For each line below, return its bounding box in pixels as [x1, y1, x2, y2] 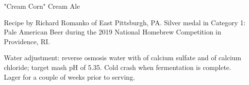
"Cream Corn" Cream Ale [4, 1, 80, 11]
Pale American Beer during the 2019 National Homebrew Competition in [4, 27, 221, 37]
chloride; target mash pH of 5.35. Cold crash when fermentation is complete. [4, 62, 232, 72]
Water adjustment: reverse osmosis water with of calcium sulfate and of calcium [4, 52, 242, 63]
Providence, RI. [4, 36, 50, 46]
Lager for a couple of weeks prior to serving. [4, 71, 135, 82]
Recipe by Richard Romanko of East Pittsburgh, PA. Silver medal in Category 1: [4, 17, 246, 27]
